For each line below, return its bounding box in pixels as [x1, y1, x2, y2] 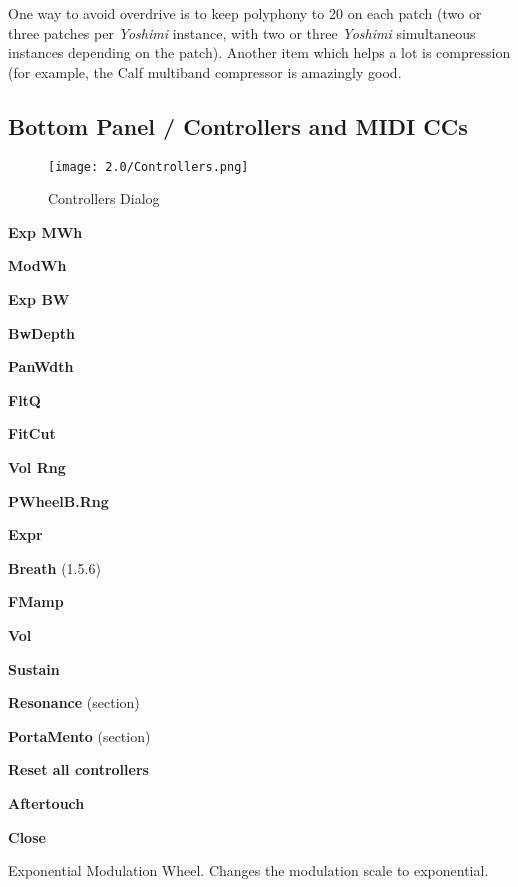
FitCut [8, 423, 56, 444]
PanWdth [8, 356, 74, 377]
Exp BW [8, 289, 70, 310]
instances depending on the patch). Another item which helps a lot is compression [8, 42, 511, 63]
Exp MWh [8, 221, 83, 242]
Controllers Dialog [48, 188, 160, 209]
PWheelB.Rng [8, 490, 109, 511]
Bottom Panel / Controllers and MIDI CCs [8, 110, 468, 141]
